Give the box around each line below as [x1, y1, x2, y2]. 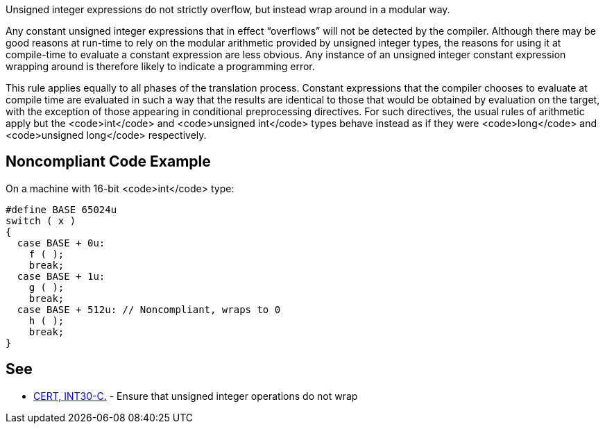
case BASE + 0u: [17, 237, 105, 249]
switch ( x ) [6, 214, 76, 226]
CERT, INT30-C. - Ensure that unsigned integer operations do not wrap [33, 389, 358, 402]
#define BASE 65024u [6, 203, 117, 215]
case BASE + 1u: [17, 270, 105, 282]
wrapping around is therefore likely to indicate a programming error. [6, 60, 315, 72]
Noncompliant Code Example [6, 153, 211, 171]
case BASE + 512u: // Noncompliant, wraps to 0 [17, 303, 281, 315]
